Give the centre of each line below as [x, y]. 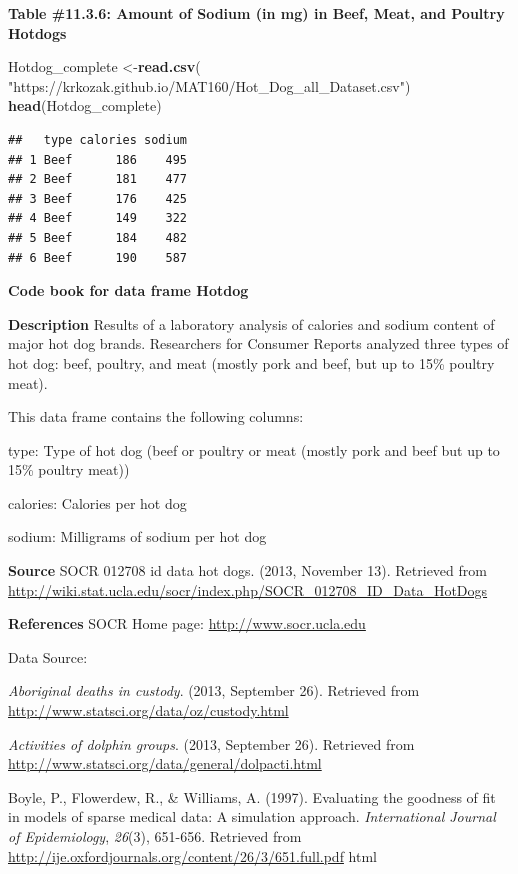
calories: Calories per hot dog [97, 502]
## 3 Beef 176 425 [97, 198]
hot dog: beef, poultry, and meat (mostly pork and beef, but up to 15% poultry [251, 362]
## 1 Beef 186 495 [97, 159]
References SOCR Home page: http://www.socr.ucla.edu [187, 623]
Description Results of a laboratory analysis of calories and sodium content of [251, 323]
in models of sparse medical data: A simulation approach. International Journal [252, 816]
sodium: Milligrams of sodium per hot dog [137, 536]
